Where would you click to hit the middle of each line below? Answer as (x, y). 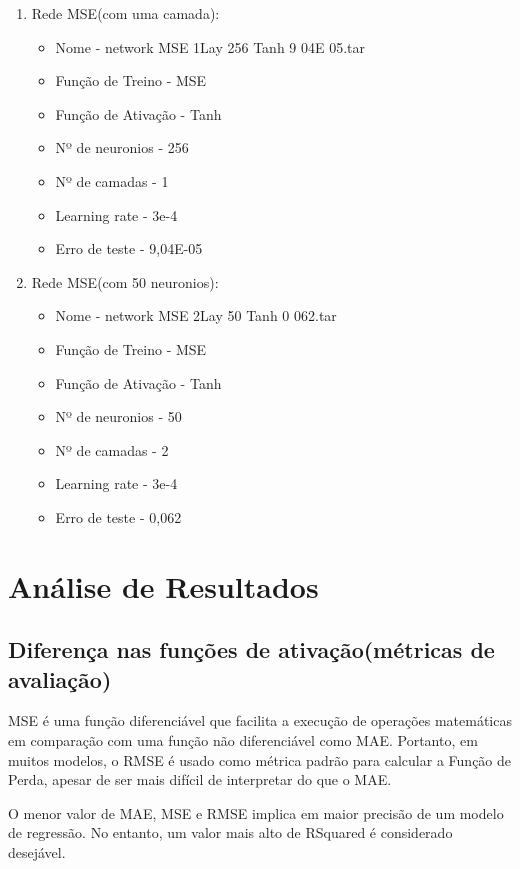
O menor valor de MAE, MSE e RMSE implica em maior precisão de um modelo (256, 812)
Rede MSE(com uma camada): (125, 13)
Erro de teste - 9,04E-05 (129, 248)
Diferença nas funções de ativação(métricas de (251, 649)
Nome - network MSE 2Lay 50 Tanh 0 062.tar (196, 315)
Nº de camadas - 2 (112, 449)
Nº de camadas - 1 (112, 180)
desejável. (37, 852)
